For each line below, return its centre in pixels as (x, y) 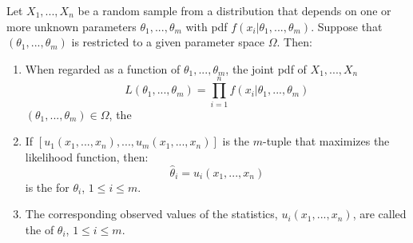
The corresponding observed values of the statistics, (151, 214)
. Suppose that (347, 26)
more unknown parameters (71, 26)
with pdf (206, 26)
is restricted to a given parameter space (168, 42)
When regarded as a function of (103, 68)
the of (40, 229)
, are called (379, 214)
